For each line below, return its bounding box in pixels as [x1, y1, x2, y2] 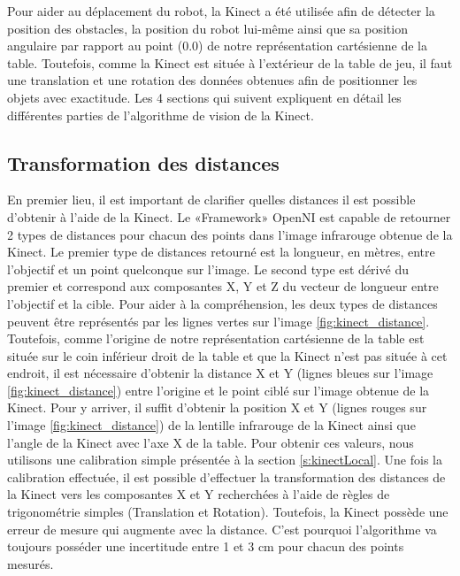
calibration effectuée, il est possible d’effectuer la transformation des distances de [7, 467, 446, 486]
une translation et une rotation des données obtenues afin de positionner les [7, 71, 418, 89]
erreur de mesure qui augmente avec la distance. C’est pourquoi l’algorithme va [7, 519, 437, 538]
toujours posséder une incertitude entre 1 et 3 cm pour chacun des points [7, 537, 404, 556]
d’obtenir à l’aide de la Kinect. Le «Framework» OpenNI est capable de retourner [7, 207, 451, 226]
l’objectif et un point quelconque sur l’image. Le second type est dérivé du [7, 259, 409, 278]
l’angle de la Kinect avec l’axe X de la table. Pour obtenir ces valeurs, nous [7, 433, 414, 451]
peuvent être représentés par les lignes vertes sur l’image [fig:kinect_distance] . [7, 311, 430, 330]
